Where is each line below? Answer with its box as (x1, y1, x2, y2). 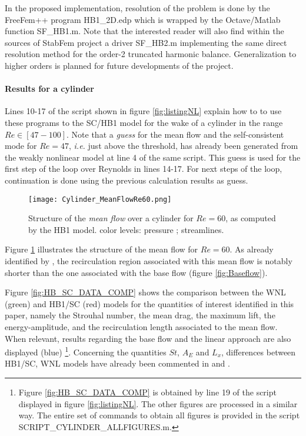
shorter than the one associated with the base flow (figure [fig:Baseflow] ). (5, 266, 268, 278)
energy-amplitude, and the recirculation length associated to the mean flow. (5, 320, 278, 332)
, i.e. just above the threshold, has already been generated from (68, 139, 298, 152)
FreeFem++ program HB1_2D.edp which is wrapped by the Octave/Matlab (5, 13, 281, 25)
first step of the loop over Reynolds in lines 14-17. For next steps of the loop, (5, 162, 282, 175)
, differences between (221, 345, 296, 358)
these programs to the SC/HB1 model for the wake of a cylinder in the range (5, 116, 283, 128)
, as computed (225, 212, 276, 224)
